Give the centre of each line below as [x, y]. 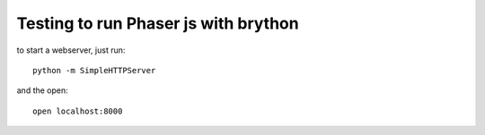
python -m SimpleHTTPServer [94, 70]
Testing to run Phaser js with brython [158, 23]
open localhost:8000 [78, 111]
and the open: [43, 90]
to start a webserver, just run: [71, 50]
